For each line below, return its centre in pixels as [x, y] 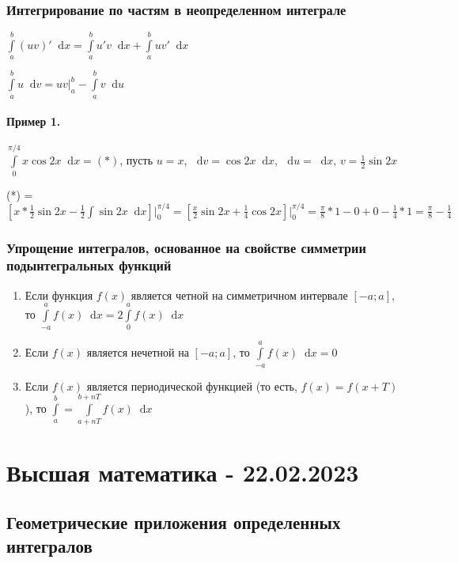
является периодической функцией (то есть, [192, 385]
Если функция [59, 295]
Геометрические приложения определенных [174, 522]
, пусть [136, 160]
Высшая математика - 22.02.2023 [183, 472]
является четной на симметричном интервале [239, 295]
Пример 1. [34, 121]
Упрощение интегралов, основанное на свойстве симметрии [186, 247]
